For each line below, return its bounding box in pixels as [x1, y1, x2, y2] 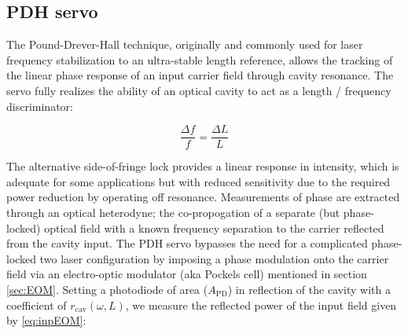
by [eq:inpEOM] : [6, 312, 86, 328]
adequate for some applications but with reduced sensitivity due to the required [6, 173, 391, 189]
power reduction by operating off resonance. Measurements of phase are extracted [6, 189, 400, 205]
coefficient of [6, 296, 67, 313]
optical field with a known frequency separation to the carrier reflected [44, 219, 384, 236]
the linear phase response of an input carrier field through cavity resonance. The [6, 67, 394, 83]
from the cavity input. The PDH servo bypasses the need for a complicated [6, 235, 368, 251]
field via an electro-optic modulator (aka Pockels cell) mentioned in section [6, 266, 367, 282]
